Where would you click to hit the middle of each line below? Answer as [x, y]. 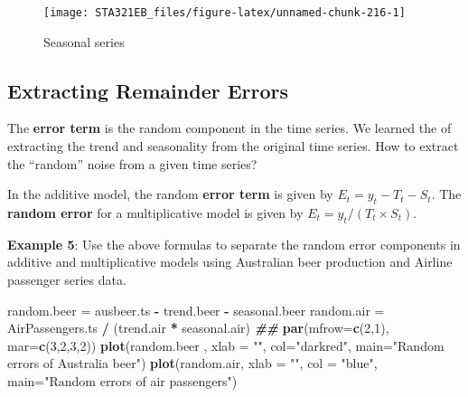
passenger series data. [67, 280]
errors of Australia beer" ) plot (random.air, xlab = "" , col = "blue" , [192, 363]
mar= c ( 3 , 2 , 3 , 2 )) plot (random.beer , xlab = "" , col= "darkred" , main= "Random [226, 345]
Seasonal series [84, 41]
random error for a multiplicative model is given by [155, 213]
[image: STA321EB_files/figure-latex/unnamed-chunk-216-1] [225, 13]
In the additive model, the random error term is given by [170, 194]
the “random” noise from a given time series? [132, 163]
